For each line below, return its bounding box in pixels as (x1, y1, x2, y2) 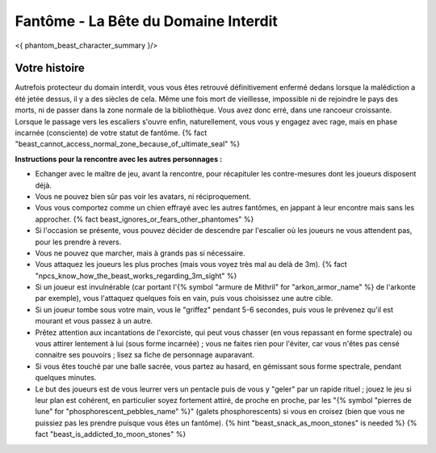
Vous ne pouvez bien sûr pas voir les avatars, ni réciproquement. (35, 191, 252, 201)
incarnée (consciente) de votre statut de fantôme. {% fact (15, 128, 208, 138)
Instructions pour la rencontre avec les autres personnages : (15, 154, 223, 163)
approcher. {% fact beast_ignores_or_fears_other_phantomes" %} (35, 214, 254, 224)
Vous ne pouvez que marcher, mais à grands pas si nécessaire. (35, 248, 245, 258)
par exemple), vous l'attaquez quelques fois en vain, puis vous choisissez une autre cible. (35, 294, 333, 303)
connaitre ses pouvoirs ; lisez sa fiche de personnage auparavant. (35, 350, 254, 360)
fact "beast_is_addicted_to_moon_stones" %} (35, 430, 187, 439)
